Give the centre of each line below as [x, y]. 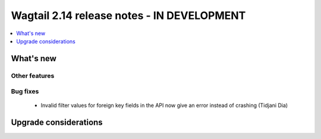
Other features [33, 75]
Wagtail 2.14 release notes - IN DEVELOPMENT [128, 15]
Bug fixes [25, 91]
